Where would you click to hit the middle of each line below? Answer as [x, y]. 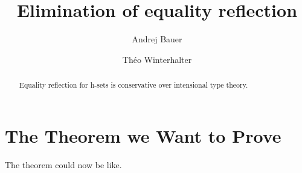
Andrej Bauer [157, 39]
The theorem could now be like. [63, 164]
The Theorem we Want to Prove [143, 135]
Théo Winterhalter [157, 59]
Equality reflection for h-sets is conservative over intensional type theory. [133, 85]
